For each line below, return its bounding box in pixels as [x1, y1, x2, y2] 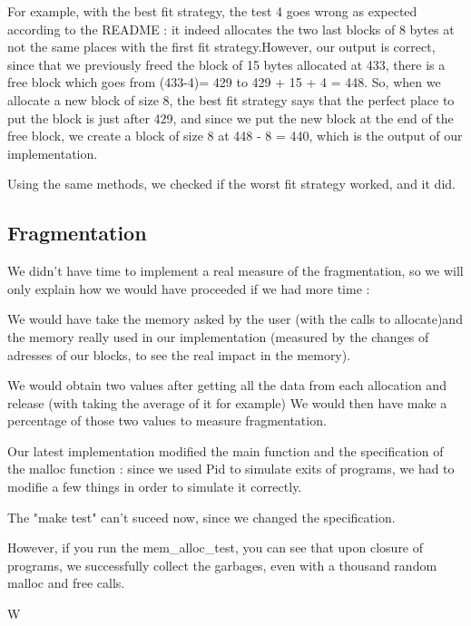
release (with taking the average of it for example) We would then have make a [7, 393, 447, 412]
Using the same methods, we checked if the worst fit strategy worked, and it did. [7, 174, 456, 193]
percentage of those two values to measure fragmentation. [7, 411, 327, 430]
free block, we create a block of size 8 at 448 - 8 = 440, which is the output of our [7, 126, 463, 145]
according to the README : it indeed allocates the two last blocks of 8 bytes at [7, 19, 455, 38]
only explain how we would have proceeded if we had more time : [7, 279, 370, 298]
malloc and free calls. [7, 573, 125, 592]
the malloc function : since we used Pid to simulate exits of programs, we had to [7, 459, 455, 478]
